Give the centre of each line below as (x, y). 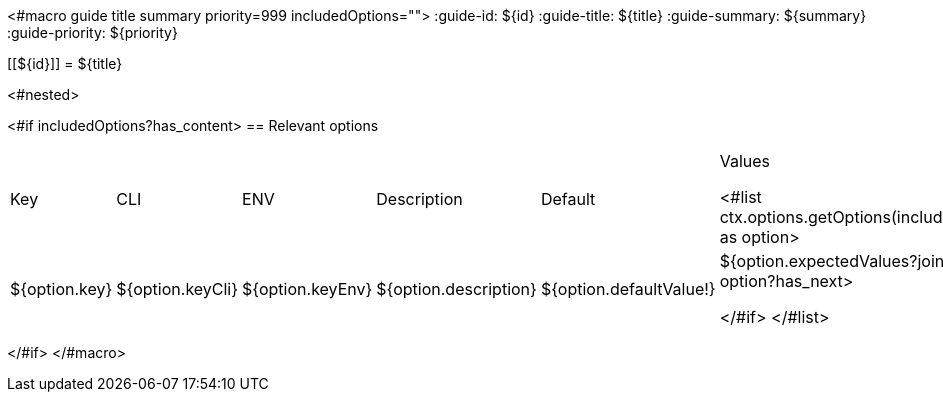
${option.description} (456, 289)
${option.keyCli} (177, 289)
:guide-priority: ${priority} (92, 32)
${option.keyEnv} (307, 289)
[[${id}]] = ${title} (65, 63)
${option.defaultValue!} (628, 289)
